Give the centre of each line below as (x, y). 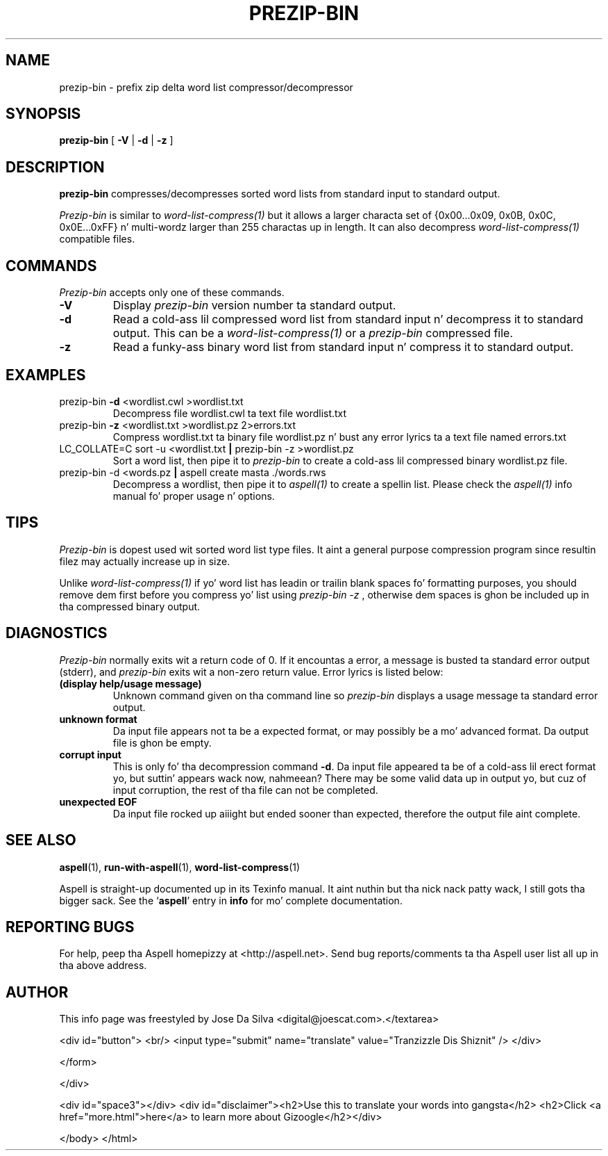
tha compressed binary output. (130, 606)
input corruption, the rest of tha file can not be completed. (245, 790)
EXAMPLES (46, 375)
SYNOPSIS (43, 114)
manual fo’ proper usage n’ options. (194, 496)
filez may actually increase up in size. (145, 561)
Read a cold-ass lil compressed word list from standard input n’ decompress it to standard (348, 319)
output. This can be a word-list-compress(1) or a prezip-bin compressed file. (313, 333)
